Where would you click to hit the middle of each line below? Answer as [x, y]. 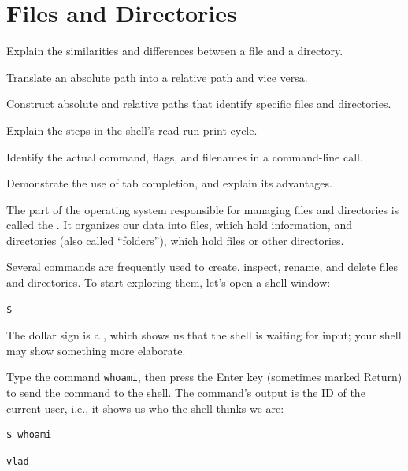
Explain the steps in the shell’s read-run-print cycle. [132, 130]
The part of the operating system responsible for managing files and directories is [203, 209]
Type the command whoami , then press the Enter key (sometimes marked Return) [204, 377]
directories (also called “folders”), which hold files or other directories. [175, 240]
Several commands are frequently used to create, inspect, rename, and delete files [202, 267]
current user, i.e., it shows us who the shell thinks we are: [145, 408]
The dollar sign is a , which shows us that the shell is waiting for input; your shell [204, 335]
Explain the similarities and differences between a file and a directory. [175, 51]
